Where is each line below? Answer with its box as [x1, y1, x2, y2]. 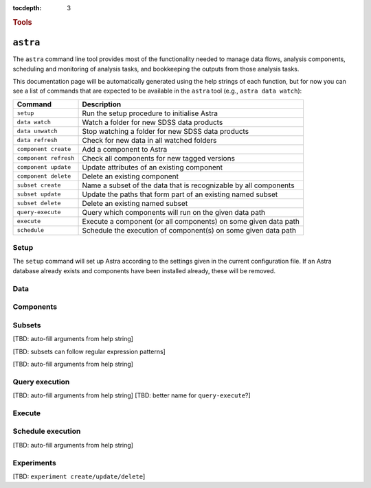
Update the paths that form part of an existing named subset [82, 189, 278, 199]
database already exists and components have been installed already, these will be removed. [12, 266, 276, 275]
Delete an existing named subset [82, 198, 188, 208]
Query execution [12, 377, 70, 386]
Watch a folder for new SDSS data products [82, 117, 223, 127]
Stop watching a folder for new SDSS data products [82, 126, 249, 136]
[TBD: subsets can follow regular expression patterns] [12, 347, 166, 356]
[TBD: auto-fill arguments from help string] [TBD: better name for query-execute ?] [12, 391, 251, 399]
